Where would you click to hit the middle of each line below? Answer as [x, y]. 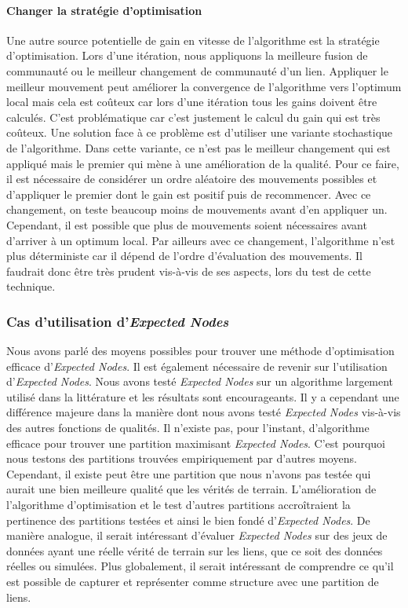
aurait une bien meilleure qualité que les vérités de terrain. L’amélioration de [191, 489]
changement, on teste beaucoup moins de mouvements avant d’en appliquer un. [197, 209]
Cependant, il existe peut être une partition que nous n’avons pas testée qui [189, 473]
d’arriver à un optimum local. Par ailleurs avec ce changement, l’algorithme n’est [201, 240]
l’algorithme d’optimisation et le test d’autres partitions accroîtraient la [178, 505]
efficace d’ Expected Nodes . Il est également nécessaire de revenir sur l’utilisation [197, 366]
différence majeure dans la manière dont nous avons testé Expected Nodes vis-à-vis [204, 412]
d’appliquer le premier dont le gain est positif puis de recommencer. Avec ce [189, 194]
